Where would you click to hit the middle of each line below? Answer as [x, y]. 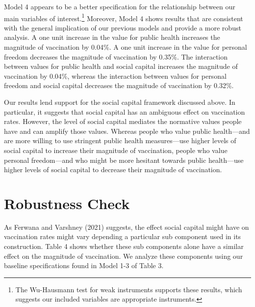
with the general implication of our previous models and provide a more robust [123, 27]
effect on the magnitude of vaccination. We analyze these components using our [124, 256]
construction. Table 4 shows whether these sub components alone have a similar [124, 246]
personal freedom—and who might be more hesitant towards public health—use [124, 160]
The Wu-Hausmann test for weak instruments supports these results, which [129, 289]
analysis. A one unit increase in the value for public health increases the [112, 37]
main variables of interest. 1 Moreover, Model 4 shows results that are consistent [124, 17]
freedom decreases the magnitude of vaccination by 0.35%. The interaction [116, 56]
